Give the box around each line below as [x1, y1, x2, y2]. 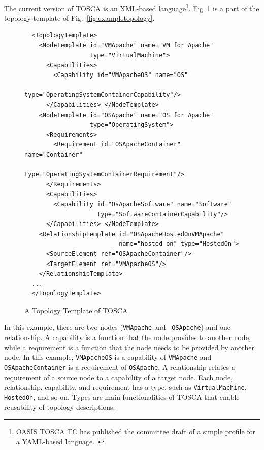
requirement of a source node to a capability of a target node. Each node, [4, 371, 233, 382]
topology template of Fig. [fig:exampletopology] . [4, 13, 155, 23]
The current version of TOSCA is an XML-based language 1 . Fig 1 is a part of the [4, 2, 259, 13]
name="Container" [24, 151, 83, 158]
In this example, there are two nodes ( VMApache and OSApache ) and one [4, 322, 230, 332]
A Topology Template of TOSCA [24, 305, 128, 315]
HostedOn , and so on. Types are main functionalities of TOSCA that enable [4, 391, 240, 402]
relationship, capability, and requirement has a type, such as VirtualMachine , [4, 382, 247, 392]
